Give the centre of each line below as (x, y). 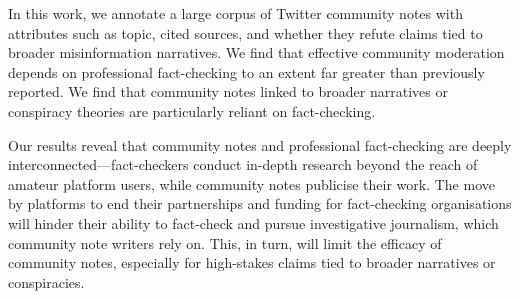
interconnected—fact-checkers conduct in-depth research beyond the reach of (243, 164)
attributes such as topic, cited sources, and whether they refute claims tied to (245, 32)
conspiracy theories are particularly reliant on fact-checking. (192, 110)
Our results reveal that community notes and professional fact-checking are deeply (260, 144)
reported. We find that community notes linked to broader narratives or (228, 91)
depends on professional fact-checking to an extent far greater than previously (246, 71)
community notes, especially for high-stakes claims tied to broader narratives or (252, 262)
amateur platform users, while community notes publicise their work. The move (251, 183)
